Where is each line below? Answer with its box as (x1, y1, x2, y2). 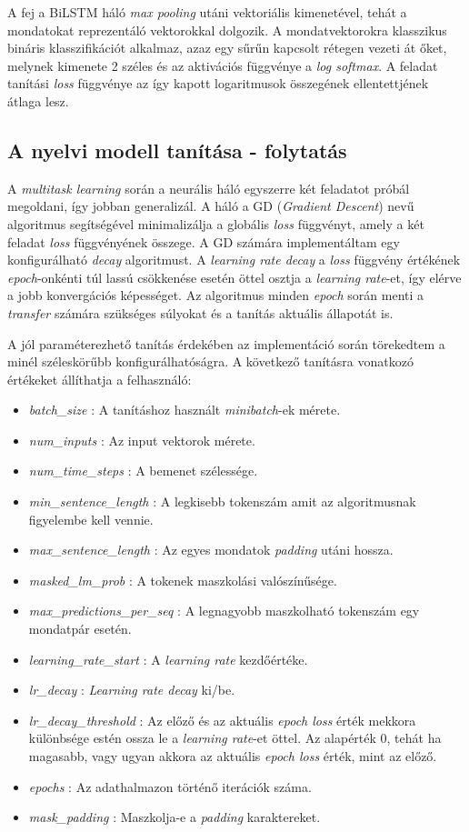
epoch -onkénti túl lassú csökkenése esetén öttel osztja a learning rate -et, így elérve (7, 267, 462, 286)
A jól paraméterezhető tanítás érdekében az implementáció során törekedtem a (7, 334, 445, 353)
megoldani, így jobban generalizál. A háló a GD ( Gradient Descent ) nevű (7, 196, 414, 216)
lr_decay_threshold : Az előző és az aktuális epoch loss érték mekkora (28, 710, 416, 729)
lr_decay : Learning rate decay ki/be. (28, 680, 235, 699)
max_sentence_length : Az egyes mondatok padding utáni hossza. (28, 540, 394, 559)
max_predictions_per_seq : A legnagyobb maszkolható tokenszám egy (28, 601, 420, 620)
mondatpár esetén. (28, 619, 132, 638)
